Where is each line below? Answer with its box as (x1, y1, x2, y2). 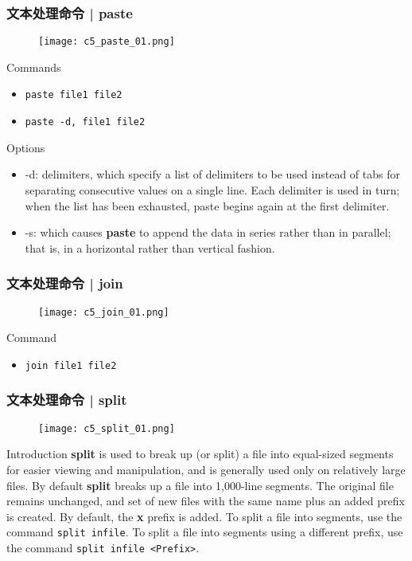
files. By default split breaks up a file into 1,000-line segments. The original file (6, 477, 394, 493)
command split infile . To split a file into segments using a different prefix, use (6, 524, 403, 540)
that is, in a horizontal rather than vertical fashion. (25, 239, 275, 256)
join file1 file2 (25, 359, 117, 371)
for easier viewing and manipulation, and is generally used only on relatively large (6, 461, 406, 477)
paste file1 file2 (25, 89, 122, 101)
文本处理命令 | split (6, 390, 127, 410)
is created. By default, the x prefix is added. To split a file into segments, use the (6, 508, 402, 524)
